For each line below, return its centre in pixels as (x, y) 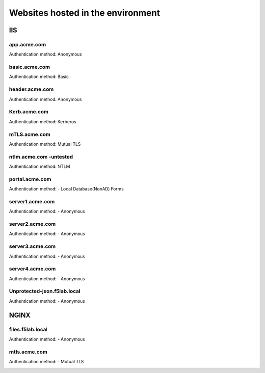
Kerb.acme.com (29, 112)
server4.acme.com (32, 269)
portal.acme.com (30, 179)
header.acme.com (31, 89)
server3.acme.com (32, 246)
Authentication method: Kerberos (43, 121)
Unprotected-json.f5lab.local (45, 291)
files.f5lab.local (28, 329)
